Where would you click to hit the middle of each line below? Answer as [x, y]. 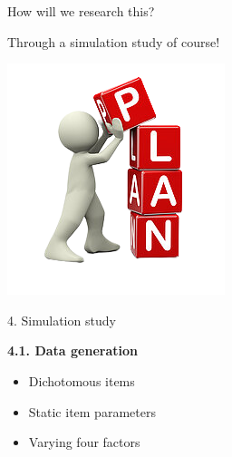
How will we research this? [81, 11]
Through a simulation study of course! [114, 41]
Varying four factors [84, 442]
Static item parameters [92, 411]
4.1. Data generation [72, 350]
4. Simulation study [62, 320]
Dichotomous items [82, 380]
